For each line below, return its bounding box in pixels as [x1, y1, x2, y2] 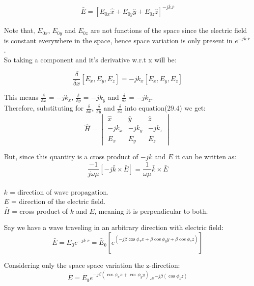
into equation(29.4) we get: [124, 103, 206, 113]
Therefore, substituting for [4, 103, 84, 113]
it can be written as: [175, 151, 236, 162]
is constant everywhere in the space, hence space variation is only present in [4, 35, 233, 45]
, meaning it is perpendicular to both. [94, 205, 208, 216]
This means [4, 92, 39, 102]
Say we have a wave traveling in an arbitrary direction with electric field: [4, 222, 224, 232]
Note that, [4, 25, 35, 35]
